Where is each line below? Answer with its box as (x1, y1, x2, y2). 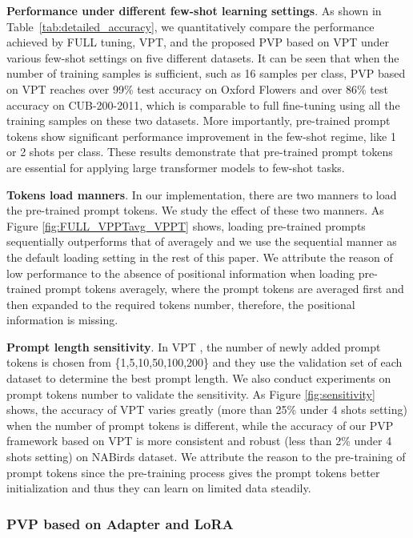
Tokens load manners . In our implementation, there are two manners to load (6, 186, 397, 203)
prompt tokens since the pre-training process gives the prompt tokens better (6, 464, 380, 480)
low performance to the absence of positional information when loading (6, 264, 355, 281)
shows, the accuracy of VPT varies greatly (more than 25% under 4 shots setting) (6, 401, 407, 418)
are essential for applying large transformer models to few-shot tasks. (6, 159, 345, 175)
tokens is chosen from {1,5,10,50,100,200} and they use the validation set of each (6, 354, 403, 371)
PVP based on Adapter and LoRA (6, 513, 234, 533)
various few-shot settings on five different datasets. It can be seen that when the (6, 49, 399, 66)
